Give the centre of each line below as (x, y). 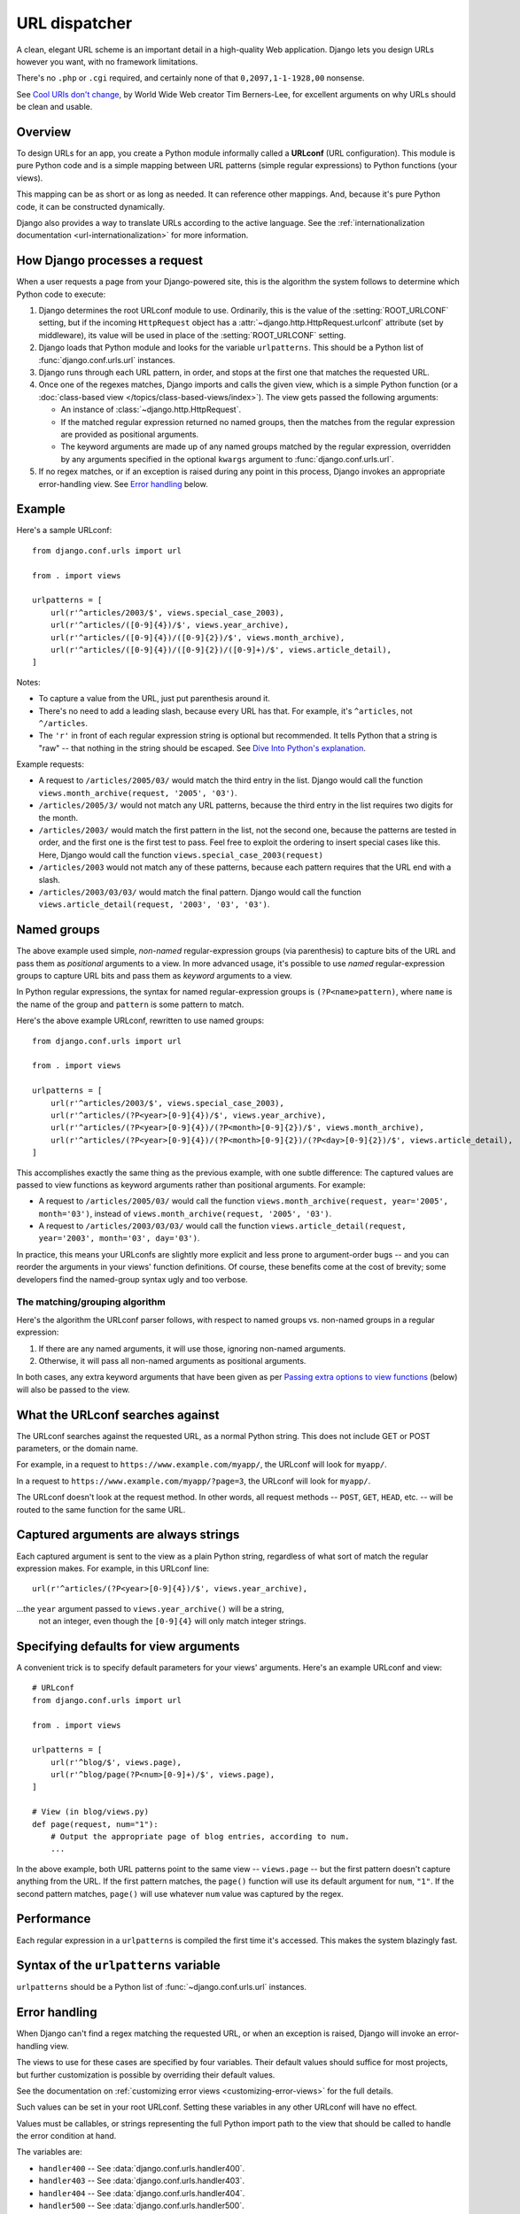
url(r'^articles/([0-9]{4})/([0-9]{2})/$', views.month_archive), (198, 637)
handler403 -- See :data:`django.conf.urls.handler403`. (142, 2181)
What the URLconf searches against (118, 1415)
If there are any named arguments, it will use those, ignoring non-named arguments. (192, 1348)
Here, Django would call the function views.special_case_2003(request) (181, 855)
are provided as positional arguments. (130, 434)
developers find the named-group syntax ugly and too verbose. (132, 1279)
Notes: (28, 682)
